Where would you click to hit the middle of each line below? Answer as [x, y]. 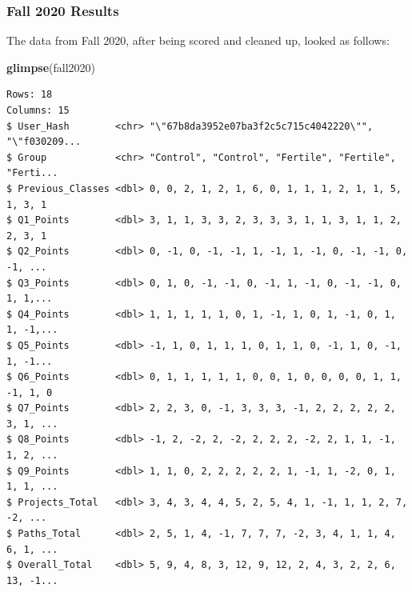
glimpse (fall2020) [51, 67]
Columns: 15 [38, 110]
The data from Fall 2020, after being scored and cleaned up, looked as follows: [198, 40]
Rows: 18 [30, 95]
